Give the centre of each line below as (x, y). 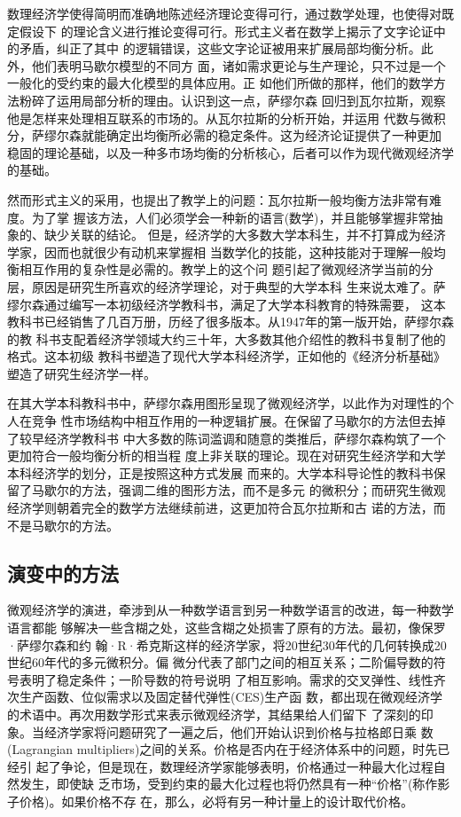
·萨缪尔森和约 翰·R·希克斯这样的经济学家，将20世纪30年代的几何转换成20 (227, 644)
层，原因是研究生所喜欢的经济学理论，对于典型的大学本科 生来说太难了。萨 (227, 286)
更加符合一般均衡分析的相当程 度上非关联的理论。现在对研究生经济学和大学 (227, 456)
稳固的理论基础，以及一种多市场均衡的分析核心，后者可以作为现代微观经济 (224, 152)
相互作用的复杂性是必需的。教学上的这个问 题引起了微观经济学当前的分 (226, 269)
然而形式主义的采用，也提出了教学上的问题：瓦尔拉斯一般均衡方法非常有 (218, 199)
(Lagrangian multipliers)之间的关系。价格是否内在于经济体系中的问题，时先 (223, 749)
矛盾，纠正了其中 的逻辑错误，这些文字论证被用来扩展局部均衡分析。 (220, 48)
